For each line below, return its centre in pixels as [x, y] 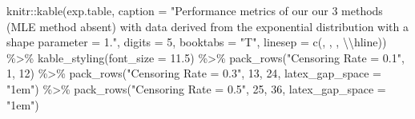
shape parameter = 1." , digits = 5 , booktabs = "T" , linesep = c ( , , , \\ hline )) [197, 42]
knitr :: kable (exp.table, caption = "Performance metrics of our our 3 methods [195, 10]
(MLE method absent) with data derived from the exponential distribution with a [208, 26]
